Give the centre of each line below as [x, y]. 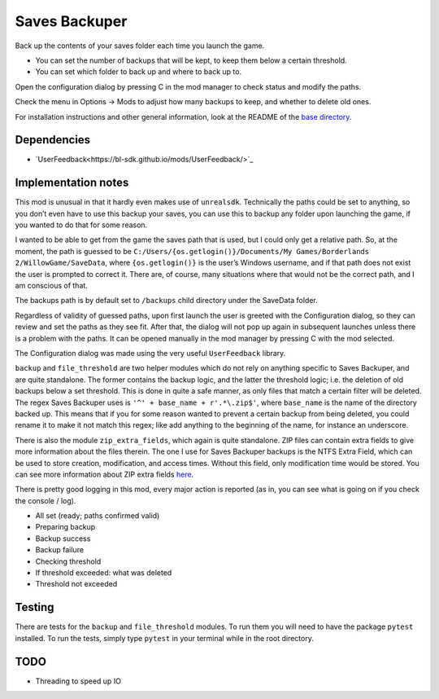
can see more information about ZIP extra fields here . [104, 474]
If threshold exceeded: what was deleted [104, 573]
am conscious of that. [52, 286]
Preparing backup [65, 527]
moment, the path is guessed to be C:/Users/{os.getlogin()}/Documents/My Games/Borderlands [192, 251]
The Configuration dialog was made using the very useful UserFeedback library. [150, 353]
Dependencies [53, 140]
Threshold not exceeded [76, 584]
